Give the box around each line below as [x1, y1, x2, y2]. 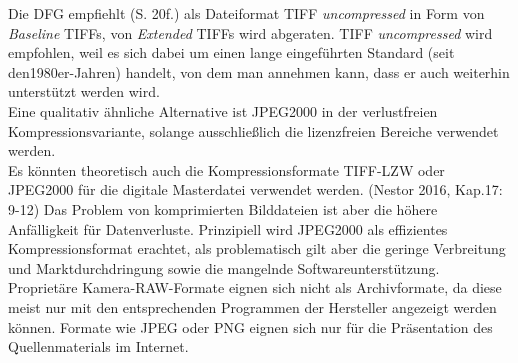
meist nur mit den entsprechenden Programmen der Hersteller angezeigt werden [8, 296, 497, 317]
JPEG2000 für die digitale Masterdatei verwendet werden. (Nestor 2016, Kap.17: [8, 179, 503, 200]
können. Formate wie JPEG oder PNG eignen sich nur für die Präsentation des [8, 316, 493, 337]
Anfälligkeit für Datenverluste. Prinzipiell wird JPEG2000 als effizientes [8, 218, 448, 239]
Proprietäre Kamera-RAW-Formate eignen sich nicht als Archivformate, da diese [8, 277, 502, 298]
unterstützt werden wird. [8, 81, 160, 102]
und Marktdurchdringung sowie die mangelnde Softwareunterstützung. [8, 257, 440, 278]
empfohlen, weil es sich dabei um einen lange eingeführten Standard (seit [8, 42, 455, 63]
